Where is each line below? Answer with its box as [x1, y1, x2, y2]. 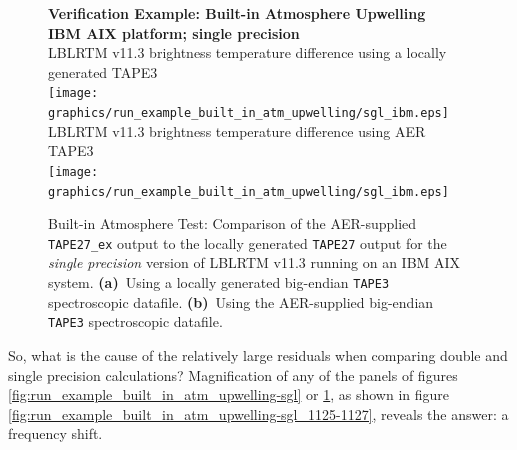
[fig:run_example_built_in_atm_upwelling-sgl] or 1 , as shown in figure [8, 384, 450, 405]
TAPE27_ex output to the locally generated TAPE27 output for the [48, 232, 447, 253]
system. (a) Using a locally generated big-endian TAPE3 [48, 272, 390, 293]
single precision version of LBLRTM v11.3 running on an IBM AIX [48, 252, 461, 273]
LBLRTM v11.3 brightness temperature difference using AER [48, 120, 426, 141]
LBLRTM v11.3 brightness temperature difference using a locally [48, 42, 447, 63]
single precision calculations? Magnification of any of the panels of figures [8, 364, 458, 385]
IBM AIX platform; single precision [48, 22, 300, 43]
